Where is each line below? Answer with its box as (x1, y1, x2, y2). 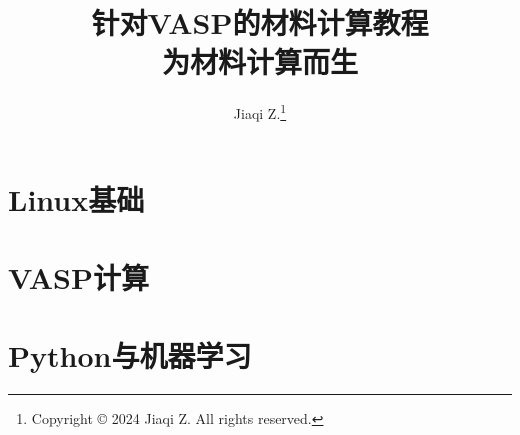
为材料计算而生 (161, 41, 358, 82)
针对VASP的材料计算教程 (91, 2, 429, 43)
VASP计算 (8, 256, 149, 297)
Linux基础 (8, 178, 145, 219)
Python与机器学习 (8, 335, 252, 376)
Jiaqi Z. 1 (233, 100, 287, 123)
